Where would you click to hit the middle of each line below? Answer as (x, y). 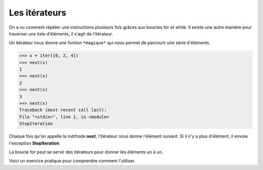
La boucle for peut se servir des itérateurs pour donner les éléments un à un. (86, 152)
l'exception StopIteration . (35, 143)
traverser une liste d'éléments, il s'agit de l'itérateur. (61, 34)
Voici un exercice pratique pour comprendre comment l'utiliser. (72, 161)
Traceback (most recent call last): (63, 110)
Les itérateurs (38, 13)
